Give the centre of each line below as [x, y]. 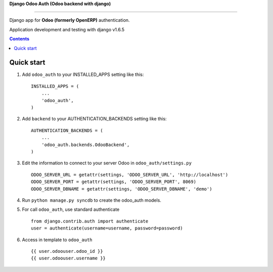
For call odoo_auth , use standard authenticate [71, 209]
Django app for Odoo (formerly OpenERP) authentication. [70, 20]
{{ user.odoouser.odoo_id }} [67, 251]
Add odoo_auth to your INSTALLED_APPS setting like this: [83, 75]
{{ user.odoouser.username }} [69, 258]
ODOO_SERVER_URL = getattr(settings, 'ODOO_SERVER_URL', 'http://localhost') [130, 175]
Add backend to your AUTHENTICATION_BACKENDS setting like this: [94, 119]
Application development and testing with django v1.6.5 [67, 29]
